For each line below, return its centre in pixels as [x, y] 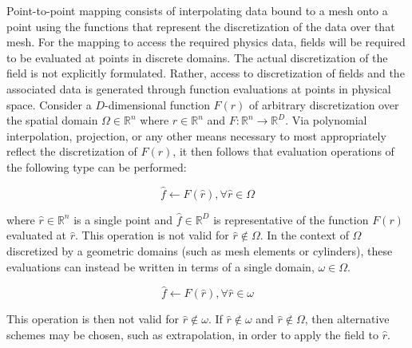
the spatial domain [52, 120]
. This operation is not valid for [152, 235]
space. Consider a [49, 104]
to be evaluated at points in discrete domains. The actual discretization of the [197, 57]
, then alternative [347, 319]
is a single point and [123, 219]
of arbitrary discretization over [324, 104]
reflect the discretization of [72, 151]
